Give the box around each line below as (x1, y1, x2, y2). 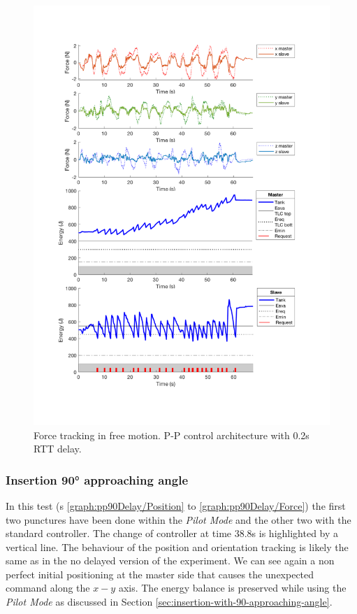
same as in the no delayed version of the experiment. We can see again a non (6, 553, 335, 568)
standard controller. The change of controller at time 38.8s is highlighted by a (6, 526, 339, 541)
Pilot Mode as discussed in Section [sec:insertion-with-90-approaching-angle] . (6, 594, 333, 609)
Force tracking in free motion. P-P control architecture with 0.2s (34, 427, 309, 442)
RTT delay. (34, 441, 82, 456)
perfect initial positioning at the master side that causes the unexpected (6, 566, 314, 581)
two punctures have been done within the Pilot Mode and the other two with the (6, 512, 351, 527)
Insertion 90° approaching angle (6, 471, 189, 488)
